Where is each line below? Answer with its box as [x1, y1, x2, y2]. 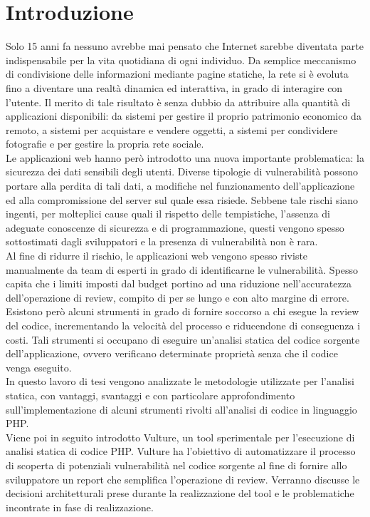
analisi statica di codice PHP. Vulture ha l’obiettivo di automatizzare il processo [6, 444, 356, 459]
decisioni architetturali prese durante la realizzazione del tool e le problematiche [6, 486, 354, 501]
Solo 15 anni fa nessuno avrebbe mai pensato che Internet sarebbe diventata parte [6, 39, 364, 53]
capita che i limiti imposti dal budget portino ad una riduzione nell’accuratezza [6, 276, 351, 291]
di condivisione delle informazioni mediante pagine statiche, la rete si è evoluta [6, 66, 349, 81]
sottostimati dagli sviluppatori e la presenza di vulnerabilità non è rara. [6, 234, 318, 249]
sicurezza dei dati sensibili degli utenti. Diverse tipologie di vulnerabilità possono [6, 164, 359, 179]
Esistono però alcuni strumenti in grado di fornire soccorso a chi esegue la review [6, 304, 359, 319]
